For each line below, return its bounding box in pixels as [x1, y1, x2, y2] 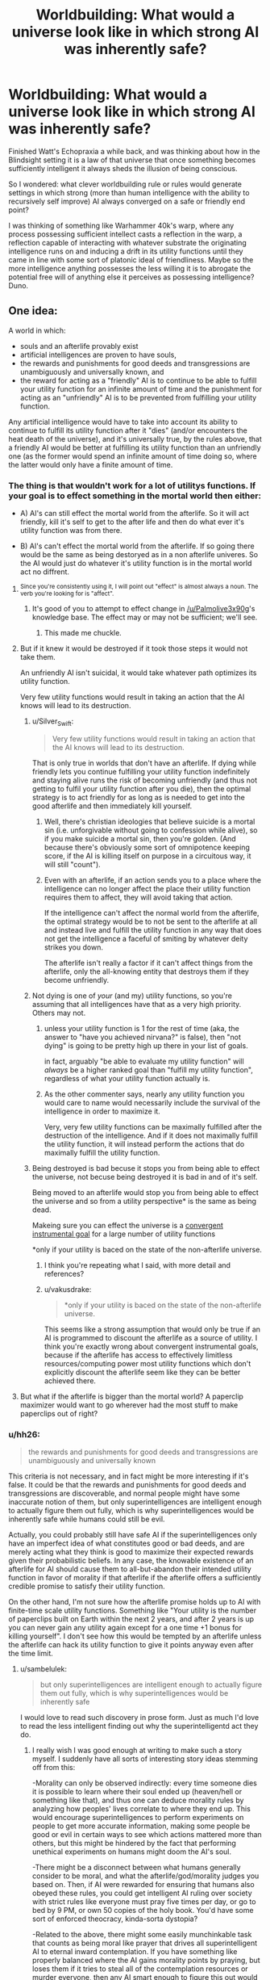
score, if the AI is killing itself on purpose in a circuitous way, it [44, 850, 251, 861]
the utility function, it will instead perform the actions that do [44, 1139, 245, 1148]
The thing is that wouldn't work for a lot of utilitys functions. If [8, 480, 256, 491]
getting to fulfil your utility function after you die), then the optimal [31, 783, 251, 793]
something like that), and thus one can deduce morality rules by [31, 1795, 244, 1806]
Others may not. [31, 1008, 86, 1017]
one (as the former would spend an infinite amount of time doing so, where [8, 451, 257, 461]
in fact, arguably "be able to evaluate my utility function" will [44, 1056, 244, 1066]
